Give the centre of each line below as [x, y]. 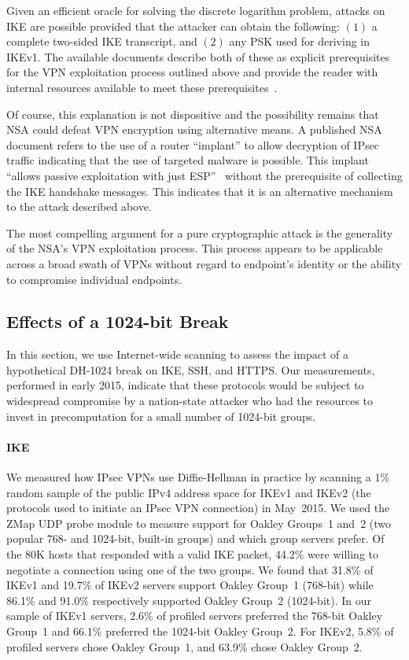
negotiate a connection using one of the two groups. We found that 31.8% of [190, 569]
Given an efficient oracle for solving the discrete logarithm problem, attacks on [196, 10]
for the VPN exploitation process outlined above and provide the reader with [192, 72]
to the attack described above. [79, 206]
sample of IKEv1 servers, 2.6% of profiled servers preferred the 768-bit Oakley [195, 616]
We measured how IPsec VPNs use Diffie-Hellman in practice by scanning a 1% [198, 477]
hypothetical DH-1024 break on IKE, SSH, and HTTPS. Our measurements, [191, 369]
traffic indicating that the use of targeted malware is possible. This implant [188, 160]
